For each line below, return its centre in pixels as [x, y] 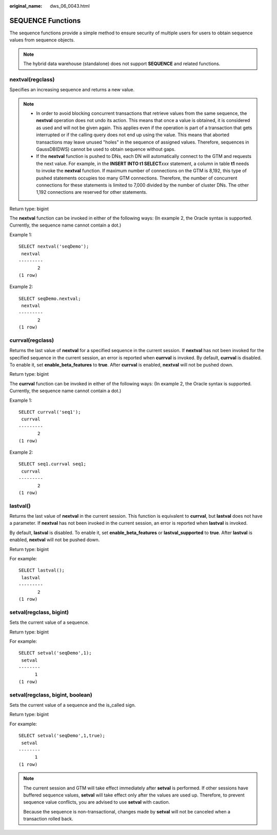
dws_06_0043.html [70, 6]
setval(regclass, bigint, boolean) [51, 695]
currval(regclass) [32, 340]
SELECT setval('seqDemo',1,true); [62, 736]
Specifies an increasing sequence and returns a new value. [72, 90]
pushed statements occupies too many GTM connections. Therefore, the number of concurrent [137, 178]
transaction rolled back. [48, 819]
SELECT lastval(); [42, 571]
